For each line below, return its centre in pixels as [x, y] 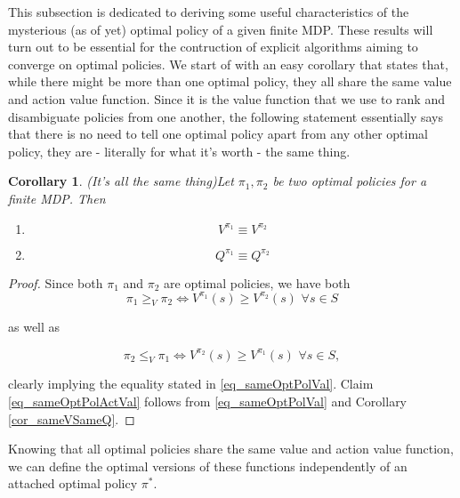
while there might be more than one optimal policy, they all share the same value [230, 81]
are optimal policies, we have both [257, 282]
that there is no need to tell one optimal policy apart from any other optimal [218, 134]
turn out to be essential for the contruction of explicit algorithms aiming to [213, 47]
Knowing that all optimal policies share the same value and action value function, [231, 449]
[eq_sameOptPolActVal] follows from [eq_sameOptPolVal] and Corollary [208, 401]
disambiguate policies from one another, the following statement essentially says [226, 116]
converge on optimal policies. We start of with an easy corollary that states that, [228, 64]
